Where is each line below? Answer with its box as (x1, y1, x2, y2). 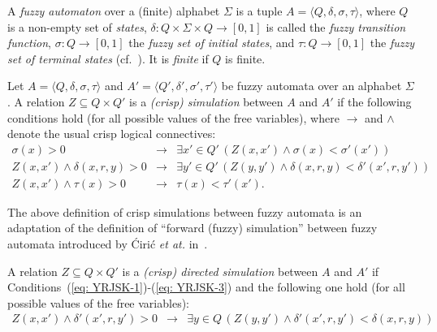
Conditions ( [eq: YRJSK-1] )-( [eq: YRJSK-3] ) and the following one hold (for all (7, 278, 405, 295)
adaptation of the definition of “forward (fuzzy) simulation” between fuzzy (7, 219, 378, 236)
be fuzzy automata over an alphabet (221, 77, 402, 94)
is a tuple (236, 2, 283, 19)
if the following (337, 93, 412, 110)
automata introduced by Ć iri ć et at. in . (7, 235, 208, 252)
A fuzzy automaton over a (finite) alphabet (7, 2, 220, 19)
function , (7, 34, 51, 51)
